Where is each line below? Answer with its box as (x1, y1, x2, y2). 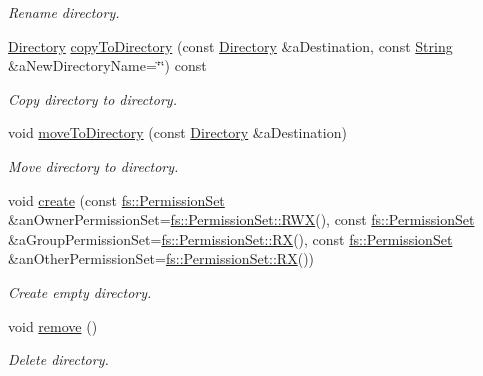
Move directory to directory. (8, 155, 179, 176)
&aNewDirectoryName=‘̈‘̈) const (8, 55, 207, 76)
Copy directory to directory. (8, 88, 177, 109)
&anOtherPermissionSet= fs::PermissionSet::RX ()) (8, 248, 315, 269)
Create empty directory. (8, 281, 152, 302)
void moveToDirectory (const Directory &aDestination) (8, 122, 347, 143)
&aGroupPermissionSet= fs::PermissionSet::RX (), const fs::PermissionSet (8, 228, 453, 249)
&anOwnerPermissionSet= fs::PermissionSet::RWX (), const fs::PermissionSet (8, 209, 475, 230)
